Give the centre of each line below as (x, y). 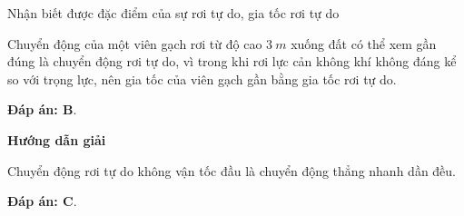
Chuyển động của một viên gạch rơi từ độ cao (135, 43)
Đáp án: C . (42, 201)
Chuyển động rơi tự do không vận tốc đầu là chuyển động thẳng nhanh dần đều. (232, 170)
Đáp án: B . (42, 109)
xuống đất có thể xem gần (364, 43)
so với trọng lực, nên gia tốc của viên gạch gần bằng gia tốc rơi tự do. (202, 79)
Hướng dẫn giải (57, 139)
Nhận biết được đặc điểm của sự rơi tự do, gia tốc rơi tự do (173, 13)
